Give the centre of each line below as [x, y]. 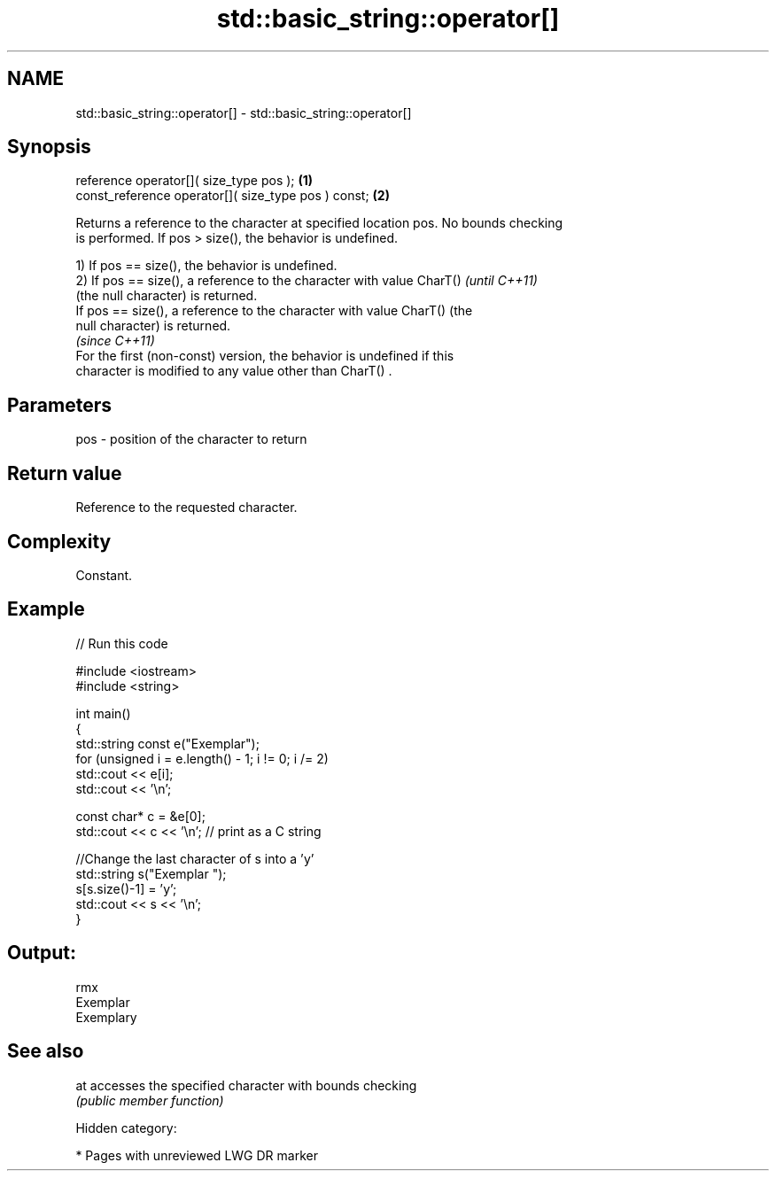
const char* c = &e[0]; [140, 816]
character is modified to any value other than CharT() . [234, 371]
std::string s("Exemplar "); [151, 873]
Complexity [59, 541]
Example [46, 609]
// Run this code [122, 643]
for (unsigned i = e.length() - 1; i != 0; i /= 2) [202, 758]
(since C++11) [115, 341]
